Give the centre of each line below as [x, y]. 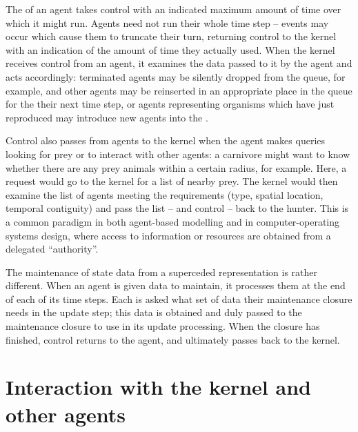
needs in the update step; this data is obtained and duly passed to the [154, 312]
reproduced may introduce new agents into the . [107, 117]
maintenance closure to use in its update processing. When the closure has [163, 326]
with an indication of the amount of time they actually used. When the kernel [170, 49]
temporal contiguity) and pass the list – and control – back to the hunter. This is [177, 208]
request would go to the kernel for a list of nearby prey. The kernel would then [172, 181]
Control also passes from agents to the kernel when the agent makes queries [166, 140]
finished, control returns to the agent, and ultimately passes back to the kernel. [173, 339]
